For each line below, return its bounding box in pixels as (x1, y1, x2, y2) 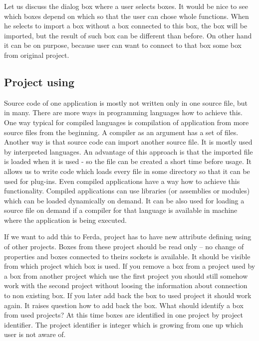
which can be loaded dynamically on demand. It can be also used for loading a (4, 195, 245, 205)
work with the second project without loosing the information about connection (4, 280, 248, 291)
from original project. (4, 49, 69, 60)
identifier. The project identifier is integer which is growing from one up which (4, 319, 244, 330)
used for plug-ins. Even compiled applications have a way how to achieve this (4, 175, 240, 186)
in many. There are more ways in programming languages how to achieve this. (4, 107, 243, 118)
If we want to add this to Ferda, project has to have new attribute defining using (4, 231, 252, 242)
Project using (4, 74, 74, 89)
